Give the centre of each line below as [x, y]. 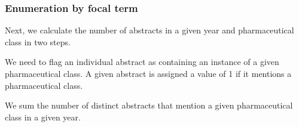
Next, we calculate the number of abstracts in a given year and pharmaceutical [149, 30]
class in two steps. [38, 41]
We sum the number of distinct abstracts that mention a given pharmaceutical [149, 105]
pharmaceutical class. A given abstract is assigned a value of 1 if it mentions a [148, 73]
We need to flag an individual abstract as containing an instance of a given [142, 62]
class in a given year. [43, 117]
